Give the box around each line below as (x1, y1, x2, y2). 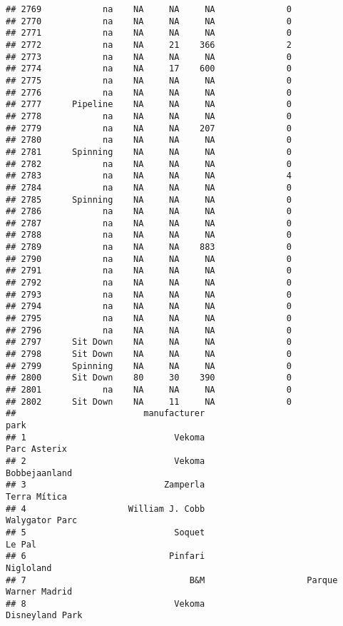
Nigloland (6, 562, 52, 573)
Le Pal (6, 539, 36, 550)
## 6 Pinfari (6, 551, 205, 562)
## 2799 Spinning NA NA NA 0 (6, 360, 292, 371)
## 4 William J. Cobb (6, 503, 205, 514)
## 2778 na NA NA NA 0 (6, 111, 292, 121)
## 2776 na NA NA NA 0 (6, 87, 292, 98)
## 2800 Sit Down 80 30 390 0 (6, 373, 292, 383)
